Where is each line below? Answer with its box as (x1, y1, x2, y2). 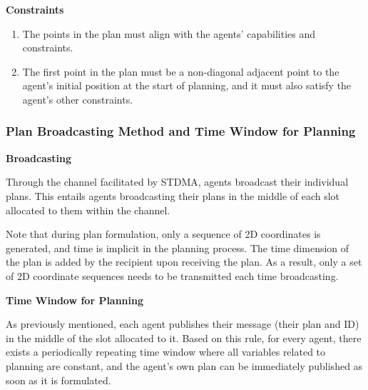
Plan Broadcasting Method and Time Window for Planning (6, 122, 356, 140)
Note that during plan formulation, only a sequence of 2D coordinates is (6, 226, 321, 241)
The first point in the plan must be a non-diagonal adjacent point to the (22, 64, 339, 79)
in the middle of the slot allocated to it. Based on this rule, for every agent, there (6, 330, 362, 345)
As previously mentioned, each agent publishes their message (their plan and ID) (6, 316, 359, 331)
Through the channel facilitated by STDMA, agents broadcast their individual (6, 174, 349, 189)
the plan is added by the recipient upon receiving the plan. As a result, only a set (6, 254, 362, 269)
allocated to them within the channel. (6, 202, 170, 217)
